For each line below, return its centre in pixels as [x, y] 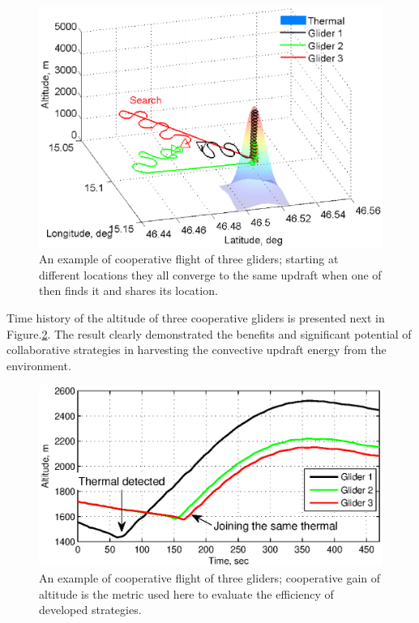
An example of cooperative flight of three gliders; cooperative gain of [210, 577]
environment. [39, 365]
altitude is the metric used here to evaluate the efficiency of [186, 593]
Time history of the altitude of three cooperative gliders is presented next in [196, 317]
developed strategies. [90, 610]
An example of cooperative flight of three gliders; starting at [189, 259]
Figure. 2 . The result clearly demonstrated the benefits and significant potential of [209, 333]
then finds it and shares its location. [128, 290]
